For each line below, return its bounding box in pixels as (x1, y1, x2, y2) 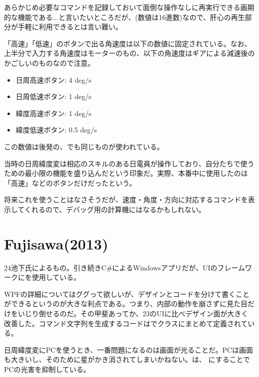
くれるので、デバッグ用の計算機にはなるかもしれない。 (24, 204, 206, 214)
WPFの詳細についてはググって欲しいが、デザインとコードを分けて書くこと (4, 288, 250, 299)
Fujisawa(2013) (4, 233, 109, 253)
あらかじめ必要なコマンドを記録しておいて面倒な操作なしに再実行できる (4, 2, 241, 12)
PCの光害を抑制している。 (4, 364, 91, 374)
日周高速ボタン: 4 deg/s (15, 74, 92, 85)
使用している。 (31, 272, 81, 282)
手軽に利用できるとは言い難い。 (17, 21, 123, 32)
